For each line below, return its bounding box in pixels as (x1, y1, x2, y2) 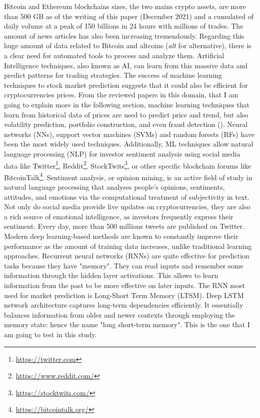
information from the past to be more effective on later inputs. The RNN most (4, 280, 245, 290)
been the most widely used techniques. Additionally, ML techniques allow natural (4, 138, 253, 149)
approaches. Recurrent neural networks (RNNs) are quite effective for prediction (4, 250, 249, 261)
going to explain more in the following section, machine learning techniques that (4, 99, 250, 109)
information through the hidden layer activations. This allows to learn (4, 270, 218, 281)
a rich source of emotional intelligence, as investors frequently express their (4, 211, 233, 221)
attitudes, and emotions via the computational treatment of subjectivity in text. (4, 191, 249, 202)
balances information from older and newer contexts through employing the (4, 309, 235, 320)
